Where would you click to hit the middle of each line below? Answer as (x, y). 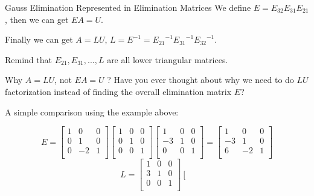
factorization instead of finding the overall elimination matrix (118, 91)
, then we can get (37, 19)
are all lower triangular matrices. (168, 59)
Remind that (28, 59)
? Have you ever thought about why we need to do (200, 80)
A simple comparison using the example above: (92, 112)
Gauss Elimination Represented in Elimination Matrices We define (128, 7)
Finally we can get (39, 39)
